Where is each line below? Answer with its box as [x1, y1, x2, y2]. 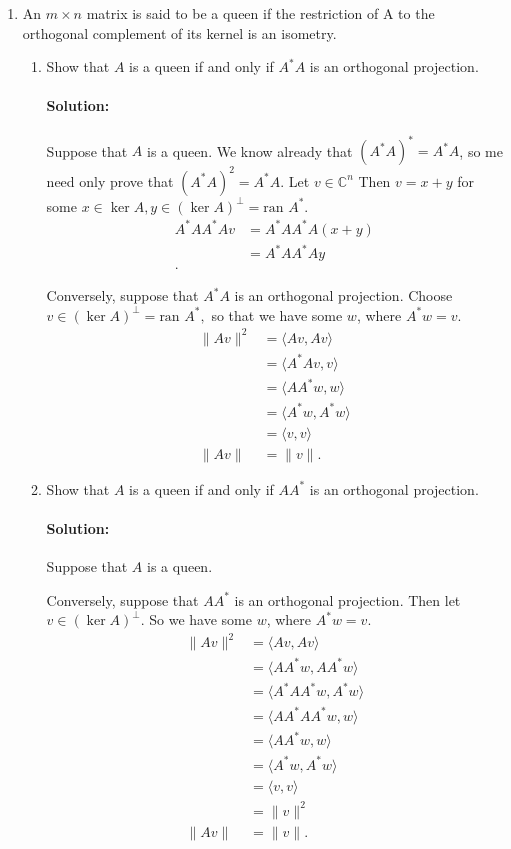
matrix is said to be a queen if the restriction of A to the [86, 3, 435, 23]
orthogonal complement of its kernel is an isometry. [22, 22, 337, 43]
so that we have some [211, 304, 343, 325]
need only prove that [46, 170, 174, 191]
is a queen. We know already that [147, 140, 353, 161]
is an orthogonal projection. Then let [234, 589, 461, 610]
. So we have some [140, 609, 252, 630]
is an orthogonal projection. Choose [234, 285, 453, 306]
